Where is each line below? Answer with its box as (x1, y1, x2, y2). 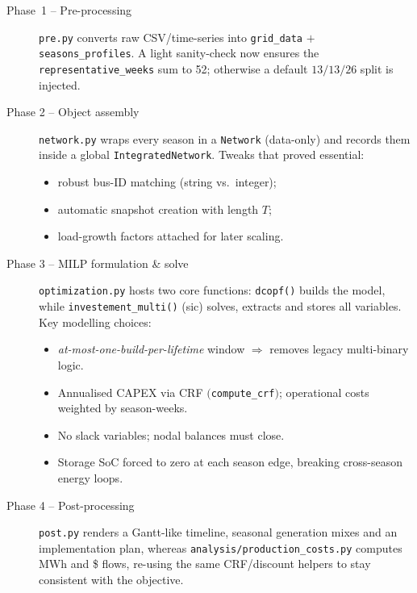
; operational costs (278, 383, 369, 400)
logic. (57, 356, 84, 373)
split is (360, 60, 394, 77)
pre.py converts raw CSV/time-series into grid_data (39, 28, 303, 45)
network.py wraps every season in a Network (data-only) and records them (39, 130, 411, 147)
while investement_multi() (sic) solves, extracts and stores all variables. (39, 298, 402, 315)
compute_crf (211, 387, 275, 399)
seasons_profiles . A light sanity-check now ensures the (39, 44, 319, 61)
